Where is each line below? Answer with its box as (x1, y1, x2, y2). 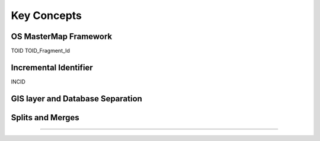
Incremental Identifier (11, 62, 93, 72)
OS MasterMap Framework (11, 31, 113, 41)
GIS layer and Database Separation (11, 94, 142, 104)
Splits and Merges (11, 113, 79, 123)
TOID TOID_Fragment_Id (11, 47, 71, 55)
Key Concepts (11, 9, 82, 22)
